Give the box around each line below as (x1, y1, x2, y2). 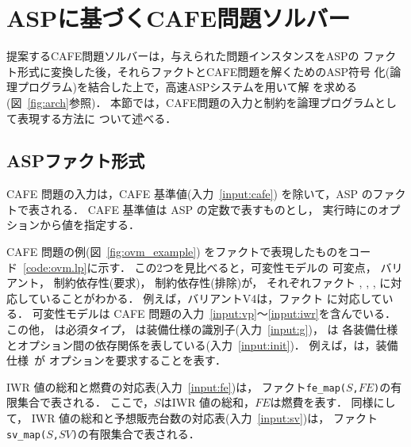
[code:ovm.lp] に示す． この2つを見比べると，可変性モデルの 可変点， (23, 258, 377, 275)
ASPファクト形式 (6, 148, 145, 173)
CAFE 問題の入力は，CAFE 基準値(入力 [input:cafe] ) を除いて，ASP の (6, 185, 373, 202)
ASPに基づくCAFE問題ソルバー (6, 2, 351, 34)
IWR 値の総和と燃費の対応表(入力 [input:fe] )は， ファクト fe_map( (6, 378, 346, 395)
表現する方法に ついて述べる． (17, 109, 177, 126)
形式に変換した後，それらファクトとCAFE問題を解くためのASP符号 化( (17, 63, 390, 79)
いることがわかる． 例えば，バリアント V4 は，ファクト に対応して (39, 289, 382, 306)
